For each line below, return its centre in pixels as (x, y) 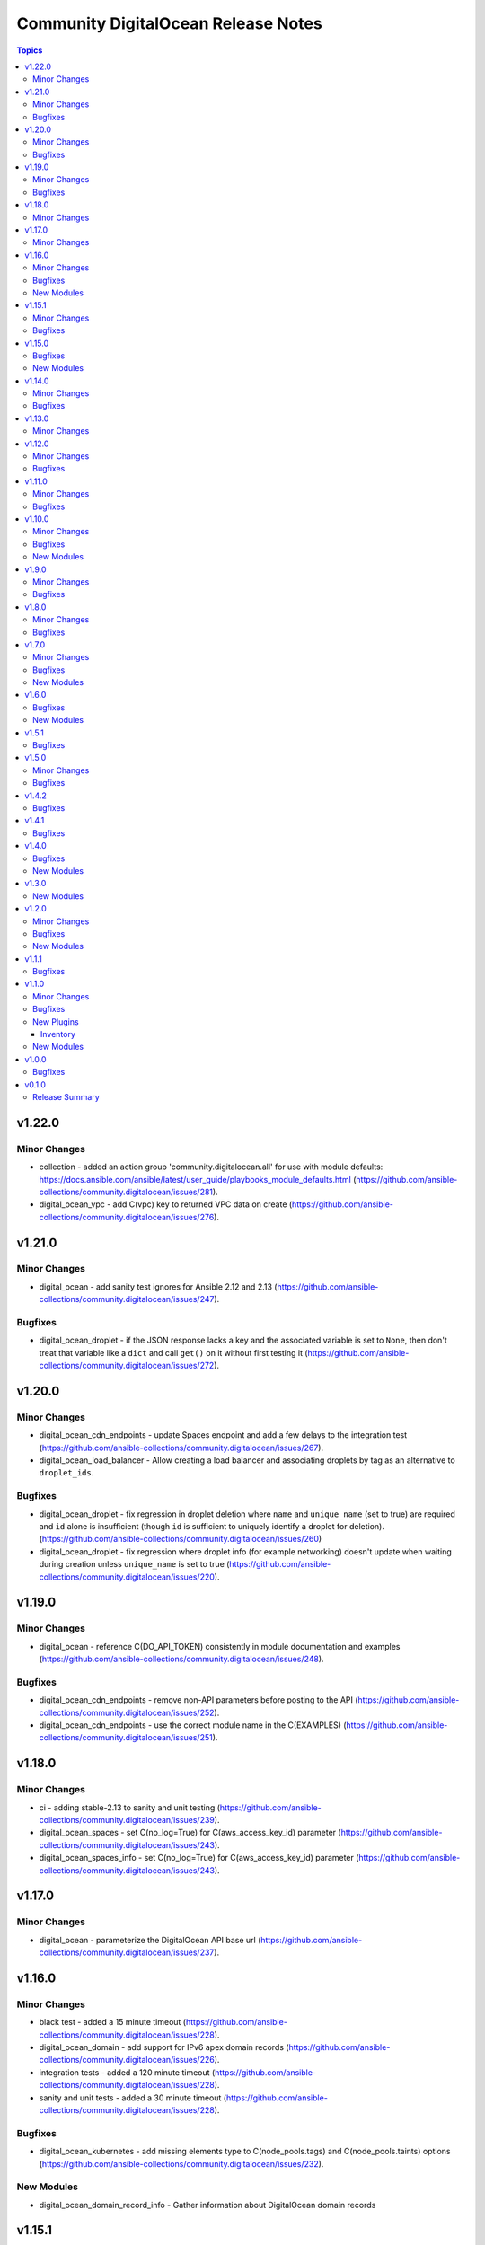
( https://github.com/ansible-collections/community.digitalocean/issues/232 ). (181, 2163)
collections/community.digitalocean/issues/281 (126, 1192)
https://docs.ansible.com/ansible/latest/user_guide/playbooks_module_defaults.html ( (198, 1179)
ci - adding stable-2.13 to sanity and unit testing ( (129, 1807)
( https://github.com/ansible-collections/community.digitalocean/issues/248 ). (181, 1659)
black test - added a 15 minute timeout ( (113, 2022)
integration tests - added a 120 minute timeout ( (127, 2072)
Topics (30, 50)
